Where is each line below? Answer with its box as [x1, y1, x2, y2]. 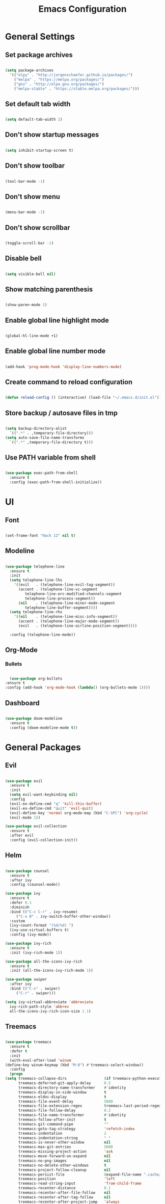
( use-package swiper [5, 977, 48, 982]
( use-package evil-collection [5, 824, 67, 829]
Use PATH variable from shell [5, 453, 96, 462]
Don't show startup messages [5, 131, 99, 139]
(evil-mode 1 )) [9, 815, 41, 820]
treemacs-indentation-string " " [18, 1135, 111, 1140]
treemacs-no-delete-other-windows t [18, 1163, 107, 1168]
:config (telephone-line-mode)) [9, 632, 76, 637]
